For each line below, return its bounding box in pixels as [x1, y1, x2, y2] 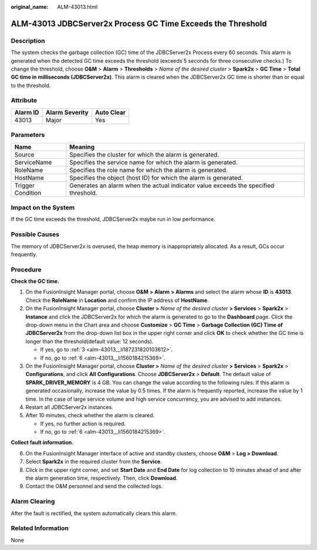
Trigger [14, 181, 35, 189]
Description [11, 36, 45, 45]
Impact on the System [11, 203, 75, 212]
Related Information [11, 524, 69, 532]
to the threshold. [11, 82, 51, 89]
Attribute [11, 96, 38, 105]
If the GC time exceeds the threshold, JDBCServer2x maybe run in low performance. [11, 216, 215, 223]
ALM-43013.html [57, 4, 98, 10]
